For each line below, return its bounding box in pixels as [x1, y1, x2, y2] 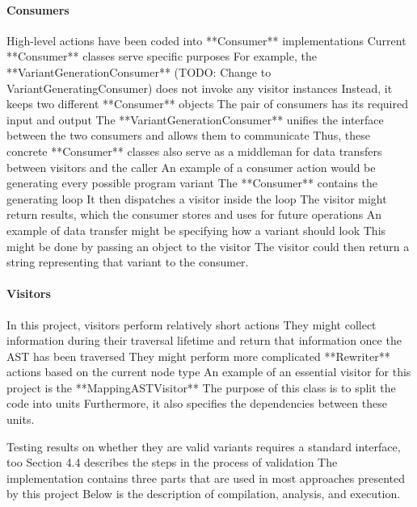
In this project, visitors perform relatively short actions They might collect [6, 316, 377, 333]
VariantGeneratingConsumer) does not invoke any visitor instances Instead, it [6, 79, 393, 96]
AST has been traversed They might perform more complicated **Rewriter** [6, 347, 390, 364]
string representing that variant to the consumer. [6, 253, 249, 270]
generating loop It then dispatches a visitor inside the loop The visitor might [6, 190, 387, 207]
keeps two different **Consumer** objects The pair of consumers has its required [6, 95, 408, 112]
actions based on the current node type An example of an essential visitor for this [6, 363, 411, 380]
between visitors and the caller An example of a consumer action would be [6, 158, 376, 175]
